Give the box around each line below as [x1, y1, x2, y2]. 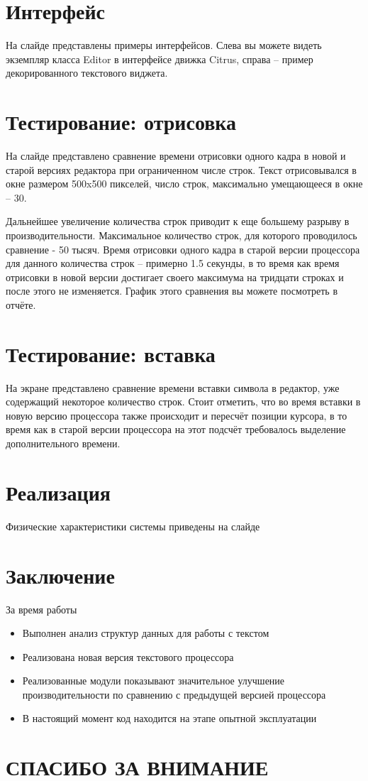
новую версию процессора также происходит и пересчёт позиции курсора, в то [6, 408, 347, 422]
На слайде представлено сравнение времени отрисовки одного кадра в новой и [6, 148, 346, 163]
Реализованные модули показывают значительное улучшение [22, 673, 285, 688]
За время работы [6, 601, 77, 616]
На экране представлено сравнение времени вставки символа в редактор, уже [6, 380, 340, 395]
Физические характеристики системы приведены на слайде [6, 518, 260, 533]
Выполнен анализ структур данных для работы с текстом [22, 626, 269, 640]
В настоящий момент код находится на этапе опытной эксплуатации [22, 711, 317, 726]
